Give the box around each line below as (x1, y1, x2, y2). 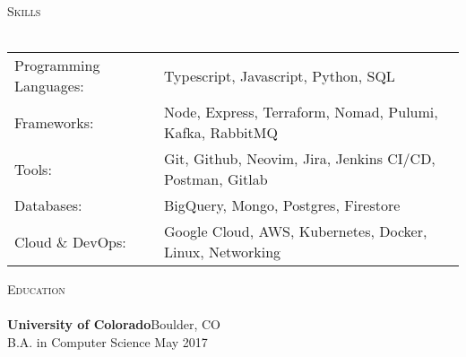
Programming (14, 55, 100, 76)
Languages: (14, 75, 84, 97)
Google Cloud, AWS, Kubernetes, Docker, (163, 221, 427, 242)
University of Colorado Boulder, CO (7, 315, 220, 334)
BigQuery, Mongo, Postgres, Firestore (163, 195, 401, 216)
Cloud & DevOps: (14, 231, 126, 252)
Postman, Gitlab (163, 169, 268, 190)
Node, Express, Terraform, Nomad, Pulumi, (163, 101, 438, 123)
